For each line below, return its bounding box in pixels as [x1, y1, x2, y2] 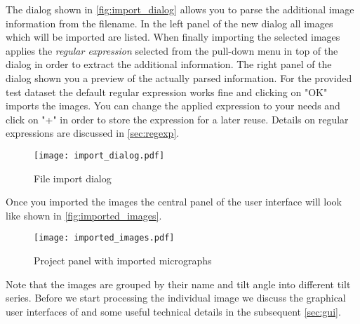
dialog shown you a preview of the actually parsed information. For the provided [6, 70, 352, 85]
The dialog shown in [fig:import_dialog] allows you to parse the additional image [6, 2, 354, 16]
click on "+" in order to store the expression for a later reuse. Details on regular [6, 112, 349, 126]
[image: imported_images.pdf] [34, 233, 175, 243]
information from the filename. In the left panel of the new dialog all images [6, 15, 333, 30]
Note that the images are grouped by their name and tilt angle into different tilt [6, 276, 351, 291]
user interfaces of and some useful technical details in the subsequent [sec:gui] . [6, 304, 341, 318]
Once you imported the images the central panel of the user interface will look [6, 194, 342, 209]
